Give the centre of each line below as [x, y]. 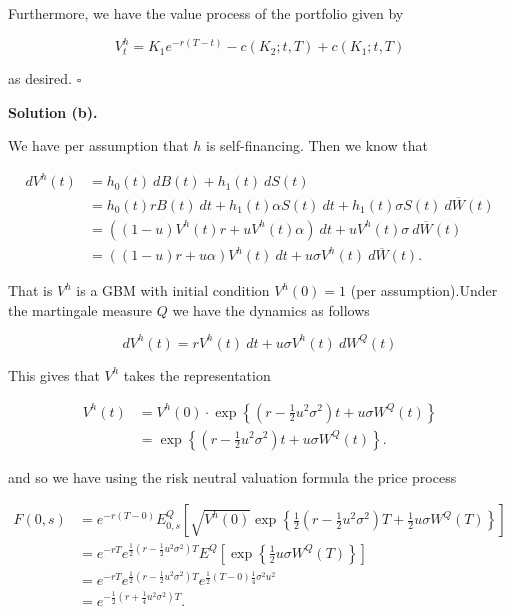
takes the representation [197, 374]
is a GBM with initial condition [173, 290]
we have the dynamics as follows [271, 309]
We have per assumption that [98, 145]
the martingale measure [80, 309]
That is [30, 290]
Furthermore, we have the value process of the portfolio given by [206, 13]
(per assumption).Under [424, 290]
